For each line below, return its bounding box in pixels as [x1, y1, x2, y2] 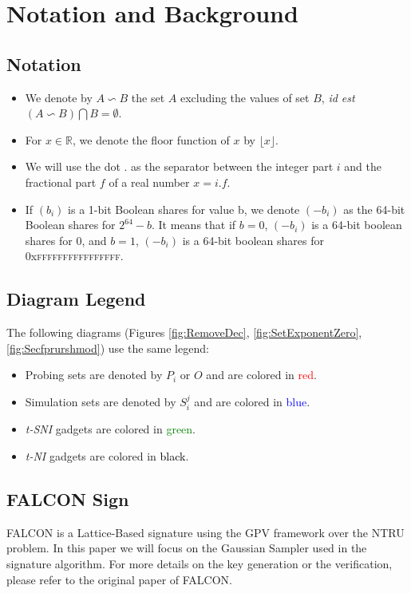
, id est [321, 89, 355, 105]
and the [344, 158, 382, 175]
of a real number [109, 173, 190, 190]
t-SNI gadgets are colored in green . [25, 421, 196, 437]
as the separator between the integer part [131, 158, 334, 175]
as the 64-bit [343, 200, 405, 217]
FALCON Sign [6, 486, 129, 511]
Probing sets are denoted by [25, 366, 163, 383]
